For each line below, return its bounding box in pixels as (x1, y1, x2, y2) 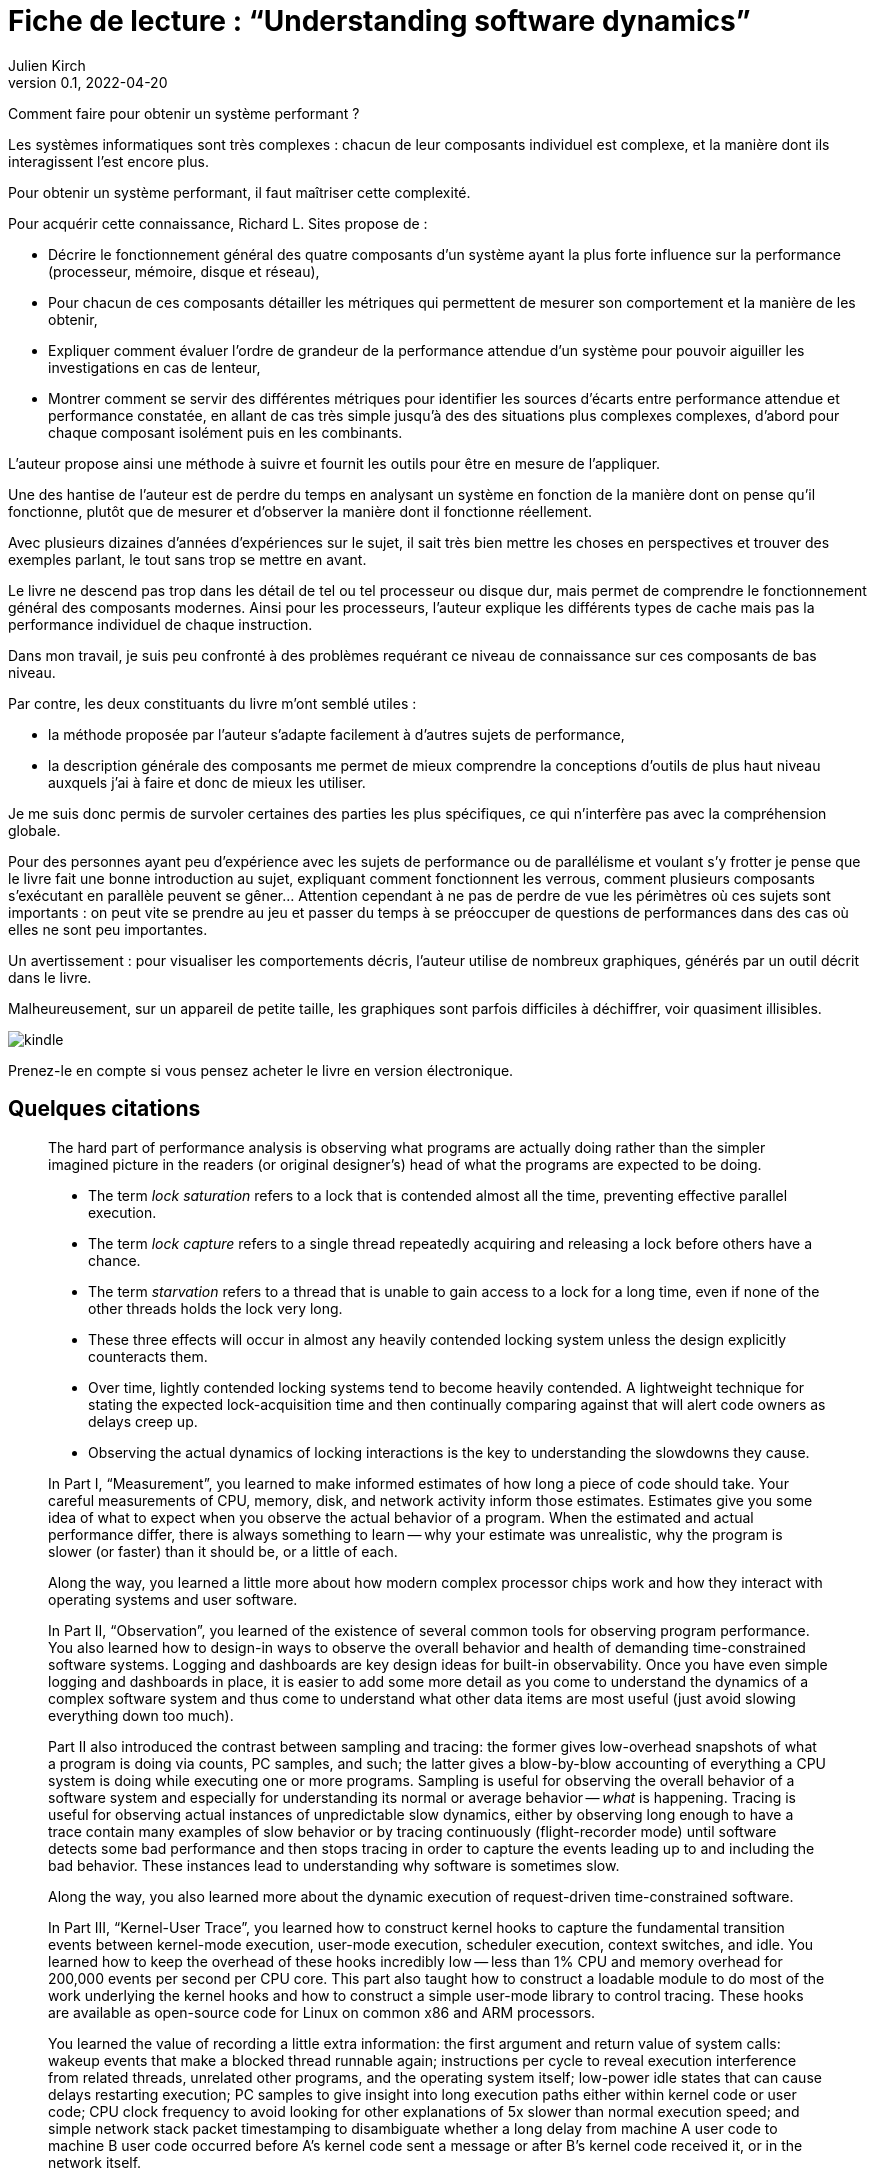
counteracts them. (88, 1347, 208, 1365)
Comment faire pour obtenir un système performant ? (8, 104, 360, 122)
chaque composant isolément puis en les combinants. (48, 423, 403, 441)
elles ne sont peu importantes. (8, 920, 208, 938)
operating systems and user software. (48, 1590, 298, 1608)
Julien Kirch (8, 56, 86, 74)
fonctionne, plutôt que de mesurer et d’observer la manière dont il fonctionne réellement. (8, 502, 593, 520)
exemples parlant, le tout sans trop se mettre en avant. (8, 550, 367, 568)
